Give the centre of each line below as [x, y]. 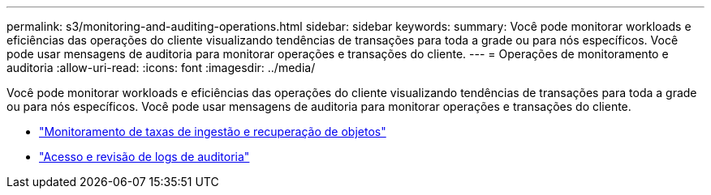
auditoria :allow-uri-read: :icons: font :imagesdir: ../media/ [161, 68]
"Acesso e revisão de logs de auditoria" [144, 157]
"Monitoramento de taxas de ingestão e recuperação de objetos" [213, 131]
